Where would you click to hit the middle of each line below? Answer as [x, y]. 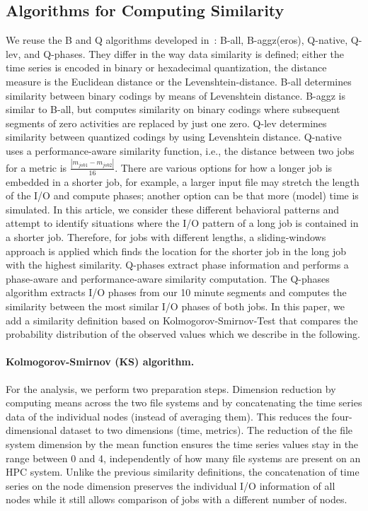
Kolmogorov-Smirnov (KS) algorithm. [100, 362]
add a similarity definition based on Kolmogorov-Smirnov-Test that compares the [182, 320]
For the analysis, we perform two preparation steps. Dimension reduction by [171, 388]
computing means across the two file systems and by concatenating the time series [184, 403]
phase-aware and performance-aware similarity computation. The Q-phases [168, 278]
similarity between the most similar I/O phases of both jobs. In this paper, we [175, 306]
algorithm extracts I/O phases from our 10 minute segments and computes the [176, 292]
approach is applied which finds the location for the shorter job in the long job [176, 251]
